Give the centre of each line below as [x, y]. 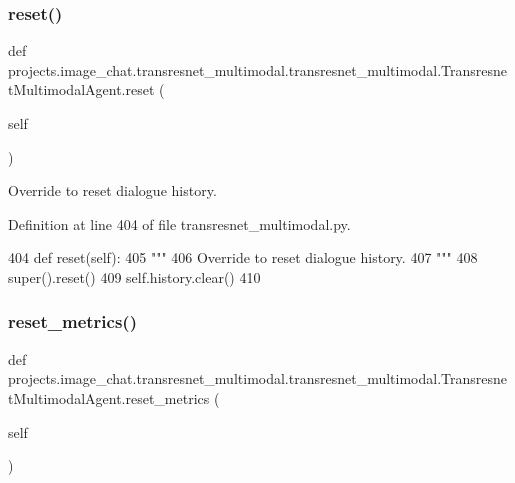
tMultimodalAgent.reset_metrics [109, 397]
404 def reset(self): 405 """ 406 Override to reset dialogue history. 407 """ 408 [243, 257]
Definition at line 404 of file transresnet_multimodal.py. [179, 223]
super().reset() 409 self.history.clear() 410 [134, 276]
